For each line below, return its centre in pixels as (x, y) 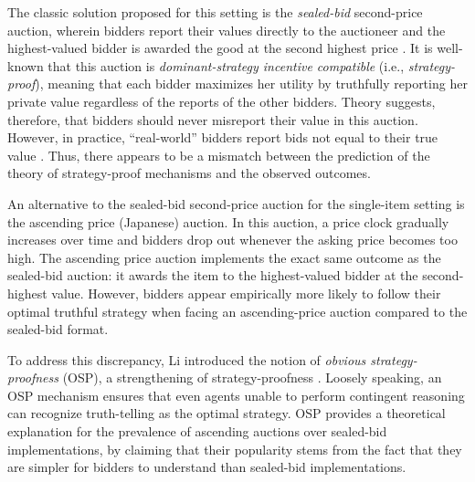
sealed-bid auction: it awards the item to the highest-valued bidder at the (213, 275)
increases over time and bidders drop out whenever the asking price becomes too (232, 240)
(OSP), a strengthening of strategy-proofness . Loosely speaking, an (252, 377)
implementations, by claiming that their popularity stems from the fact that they (235, 449)
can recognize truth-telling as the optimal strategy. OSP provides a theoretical (227, 413)
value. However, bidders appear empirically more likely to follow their (246, 293)
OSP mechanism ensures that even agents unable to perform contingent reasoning (236, 395)
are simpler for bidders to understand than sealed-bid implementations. (207, 467)
